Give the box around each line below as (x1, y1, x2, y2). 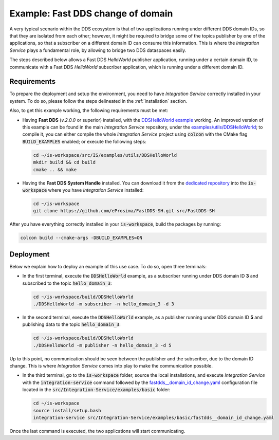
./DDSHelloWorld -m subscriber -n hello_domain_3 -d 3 (33, 301, 174, 307)
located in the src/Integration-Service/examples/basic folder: (22, 387, 171, 393)
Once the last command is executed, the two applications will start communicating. (9, 428, 185, 434)
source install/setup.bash (33, 408, 101, 413)
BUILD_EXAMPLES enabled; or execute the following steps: (22, 138, 146, 144)
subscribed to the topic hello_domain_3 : (22, 280, 113, 286)
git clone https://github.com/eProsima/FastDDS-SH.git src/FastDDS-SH (33, 208, 215, 214)
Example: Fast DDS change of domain (9, 8, 173, 19)
